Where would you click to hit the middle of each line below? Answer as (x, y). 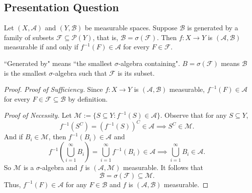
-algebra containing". (149, 63)
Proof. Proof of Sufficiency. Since (53, 89)
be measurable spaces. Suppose (131, 28)
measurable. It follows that (163, 167)
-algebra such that (80, 73)
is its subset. (136, 73)
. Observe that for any (194, 115)
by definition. (88, 98)
